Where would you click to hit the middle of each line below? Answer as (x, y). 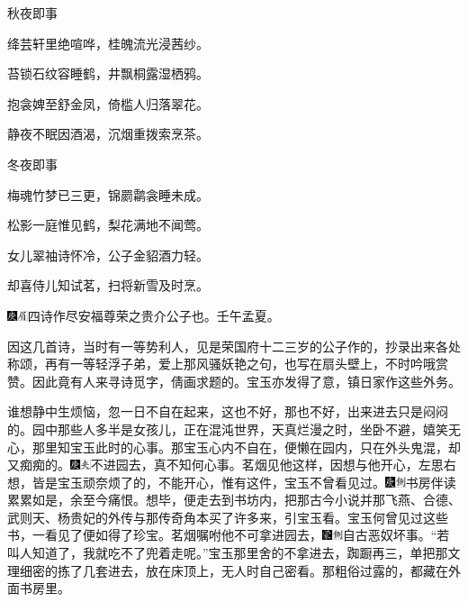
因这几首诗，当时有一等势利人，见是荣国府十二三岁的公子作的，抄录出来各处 (234, 346)
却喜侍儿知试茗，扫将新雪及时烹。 (108, 285)
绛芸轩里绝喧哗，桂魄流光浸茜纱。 (108, 43)
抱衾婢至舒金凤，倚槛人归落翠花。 (108, 103)
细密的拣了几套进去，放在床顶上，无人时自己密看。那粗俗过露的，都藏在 (234, 570)
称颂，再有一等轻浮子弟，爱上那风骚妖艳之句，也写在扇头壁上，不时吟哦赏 (228, 364)
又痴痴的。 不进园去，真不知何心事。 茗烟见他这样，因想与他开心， (213, 465)
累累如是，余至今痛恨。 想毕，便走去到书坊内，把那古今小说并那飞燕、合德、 (234, 500)
